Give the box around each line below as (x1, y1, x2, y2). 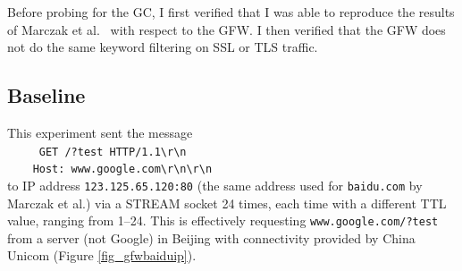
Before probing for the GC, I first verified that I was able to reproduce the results (7, 3, 455, 21)
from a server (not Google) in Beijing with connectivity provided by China (7, 228, 416, 247)
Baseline (7, 81, 86, 109)
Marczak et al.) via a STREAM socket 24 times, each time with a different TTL (7, 193, 447, 212)
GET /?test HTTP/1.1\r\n (38, 145, 187, 158)
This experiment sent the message (7, 123, 193, 141)
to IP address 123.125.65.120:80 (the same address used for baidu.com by (7, 175, 423, 194)
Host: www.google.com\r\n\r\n (32, 163, 213, 176)
